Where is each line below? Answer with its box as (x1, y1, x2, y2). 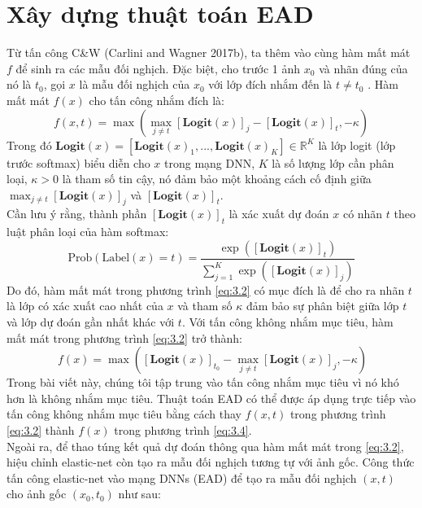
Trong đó (7, 136, 52, 153)
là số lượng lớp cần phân (272, 154, 394, 171)
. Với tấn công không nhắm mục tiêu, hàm (181, 313, 394, 330)
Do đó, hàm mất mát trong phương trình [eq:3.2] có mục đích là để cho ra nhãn (7, 281, 405, 298)
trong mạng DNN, (164, 154, 255, 171)
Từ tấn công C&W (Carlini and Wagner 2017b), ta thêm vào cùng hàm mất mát (7, 44, 411, 61)
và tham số (177, 297, 233, 314)
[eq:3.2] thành (7, 421, 75, 438)
